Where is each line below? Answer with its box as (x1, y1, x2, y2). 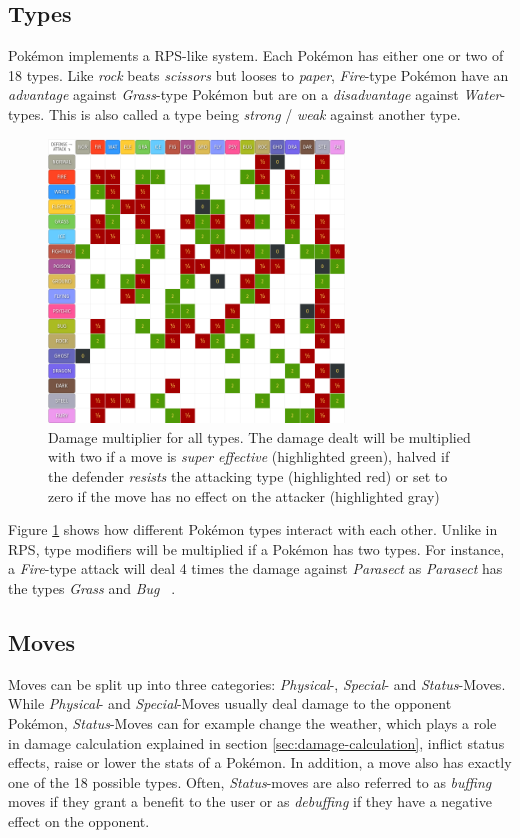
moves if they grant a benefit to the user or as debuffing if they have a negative (8, 791, 492, 812)
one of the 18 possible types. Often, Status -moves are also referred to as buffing (8, 771, 492, 792)
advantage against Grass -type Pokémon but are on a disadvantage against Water (8, 84, 501, 105)
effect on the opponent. (8, 810, 150, 831)
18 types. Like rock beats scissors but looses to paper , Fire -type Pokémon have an (8, 64, 509, 85)
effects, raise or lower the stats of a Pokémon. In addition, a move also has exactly (8, 752, 512, 773)
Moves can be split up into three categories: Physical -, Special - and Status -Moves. (8, 673, 506, 694)
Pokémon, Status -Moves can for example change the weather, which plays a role (8, 712, 497, 733)
